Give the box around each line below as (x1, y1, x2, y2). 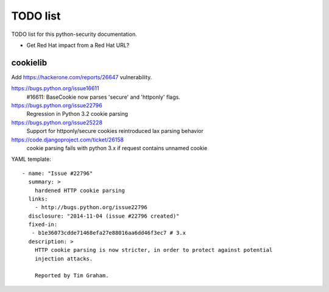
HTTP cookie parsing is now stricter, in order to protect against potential (34, 247, 273, 254)
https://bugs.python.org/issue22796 (11, 102, 103, 109)
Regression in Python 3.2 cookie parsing (26, 110, 128, 118)
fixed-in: (28, 221, 58, 228)
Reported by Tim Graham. (34, 272, 109, 279)
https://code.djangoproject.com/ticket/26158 (11, 136, 124, 143)
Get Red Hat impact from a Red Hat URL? (26, 41, 130, 49)
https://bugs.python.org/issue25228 (11, 119, 103, 126)
